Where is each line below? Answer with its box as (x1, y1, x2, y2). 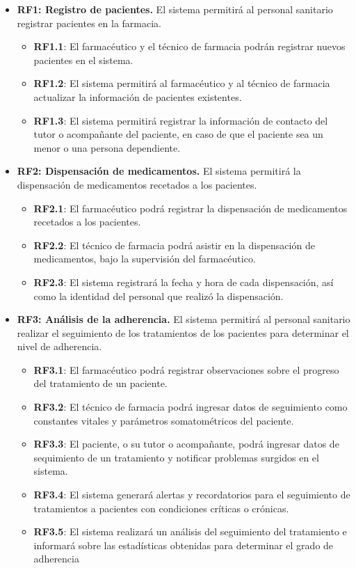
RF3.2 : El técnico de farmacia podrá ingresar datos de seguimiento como (33, 400, 348, 414)
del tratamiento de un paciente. (33, 376, 168, 390)
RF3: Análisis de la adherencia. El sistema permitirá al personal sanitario (17, 312, 350, 326)
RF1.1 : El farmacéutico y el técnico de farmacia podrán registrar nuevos (33, 39, 346, 54)
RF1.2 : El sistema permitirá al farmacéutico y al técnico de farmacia (33, 76, 330, 90)
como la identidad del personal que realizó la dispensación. (33, 288, 284, 303)
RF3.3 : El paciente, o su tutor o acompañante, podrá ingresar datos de (33, 436, 339, 451)
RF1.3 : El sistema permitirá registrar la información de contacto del (33, 113, 328, 127)
